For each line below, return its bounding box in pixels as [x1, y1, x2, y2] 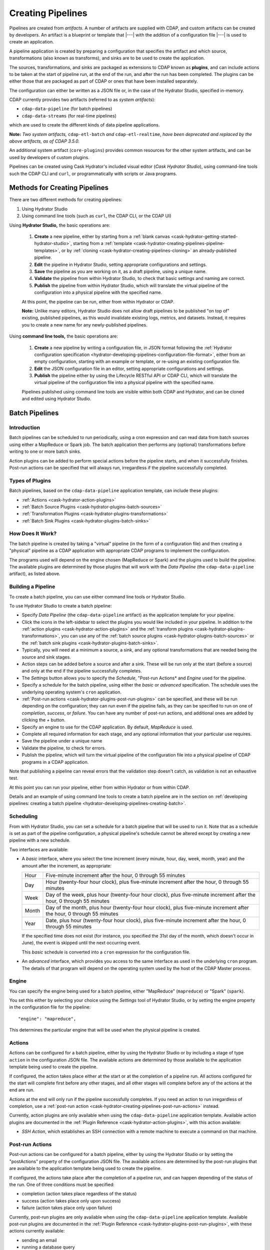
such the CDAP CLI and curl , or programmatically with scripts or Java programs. [9, 170, 177, 176]
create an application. [9, 39, 54, 45]
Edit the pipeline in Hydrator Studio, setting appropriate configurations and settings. [34, 261, 207, 267]
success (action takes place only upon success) [21, 1197, 121, 1203]
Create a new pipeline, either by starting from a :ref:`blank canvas [34, 233, 170, 239]
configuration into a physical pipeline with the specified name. [34, 289, 162, 295]
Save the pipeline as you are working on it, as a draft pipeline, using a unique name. [34, 268, 207, 274]
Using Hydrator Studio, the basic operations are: [9, 222, 110, 228]
